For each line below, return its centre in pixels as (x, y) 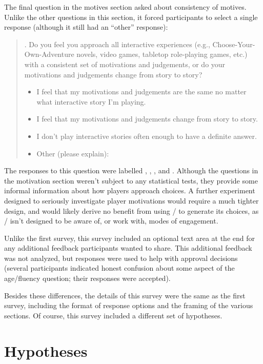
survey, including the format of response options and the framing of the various (129, 305)
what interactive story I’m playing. (91, 101)
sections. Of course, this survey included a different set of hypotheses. (113, 315)
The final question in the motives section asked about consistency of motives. (125, 7)
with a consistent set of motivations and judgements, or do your (125, 64)
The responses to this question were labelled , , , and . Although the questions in (131, 170)
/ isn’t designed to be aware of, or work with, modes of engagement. (111, 221)
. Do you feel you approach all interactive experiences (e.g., (117, 44)
